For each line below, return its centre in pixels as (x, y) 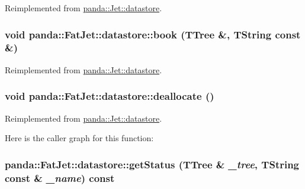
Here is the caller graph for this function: (79, 138)
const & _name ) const (60, 177)
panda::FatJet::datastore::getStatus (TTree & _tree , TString (152, 164)
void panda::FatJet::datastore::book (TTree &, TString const (153, 34)
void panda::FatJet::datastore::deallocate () (110, 96)
